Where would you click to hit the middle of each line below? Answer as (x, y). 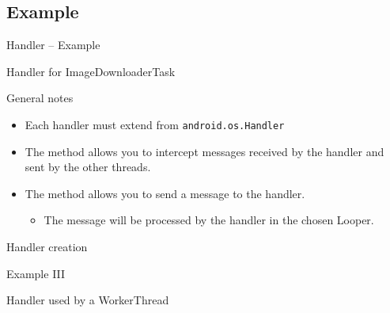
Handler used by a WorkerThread (88, 300)
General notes (40, 98)
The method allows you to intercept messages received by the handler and (204, 151)
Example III (36, 273)
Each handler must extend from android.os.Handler (155, 124)
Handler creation (47, 247)
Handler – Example (53, 45)
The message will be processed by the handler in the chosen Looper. (209, 220)
